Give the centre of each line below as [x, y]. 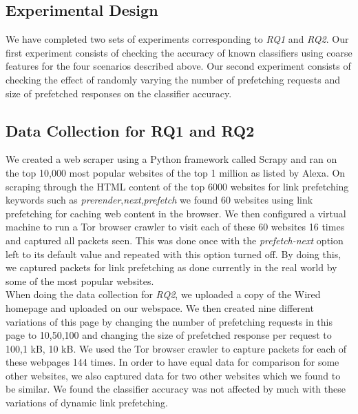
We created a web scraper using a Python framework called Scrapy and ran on [171, 159]
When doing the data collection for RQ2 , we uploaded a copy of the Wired [163, 294]
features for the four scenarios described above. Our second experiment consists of [178, 66]
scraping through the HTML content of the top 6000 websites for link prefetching [177, 186]
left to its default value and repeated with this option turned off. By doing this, [173, 254]
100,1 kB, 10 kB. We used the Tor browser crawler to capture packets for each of [176, 348]
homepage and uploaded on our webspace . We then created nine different [160, 307]
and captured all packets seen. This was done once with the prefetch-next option [175, 240]
